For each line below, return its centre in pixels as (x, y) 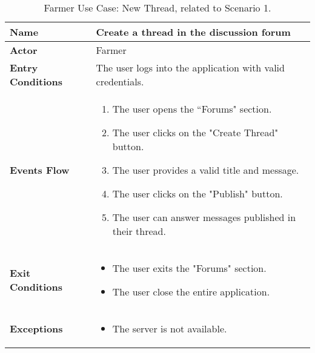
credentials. (120, 81)
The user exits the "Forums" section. (189, 268)
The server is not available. (170, 328)
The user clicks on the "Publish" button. (197, 193)
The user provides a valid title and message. (206, 170)
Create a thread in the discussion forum (193, 32)
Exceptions (36, 328)
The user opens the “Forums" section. (192, 109)
